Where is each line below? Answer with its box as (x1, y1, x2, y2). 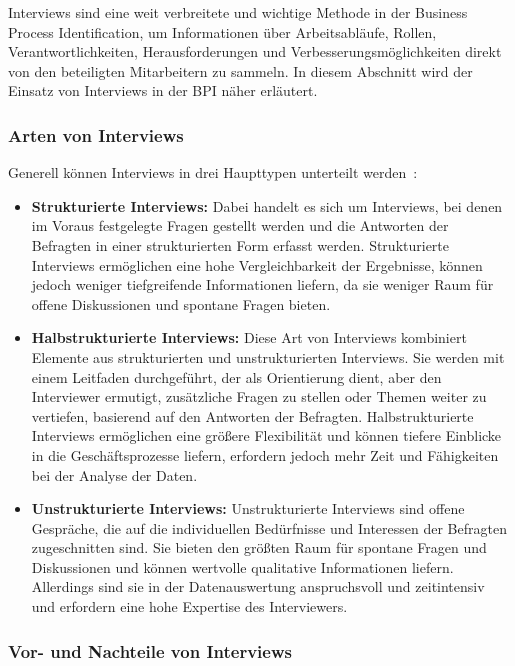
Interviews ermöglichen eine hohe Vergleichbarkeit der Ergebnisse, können (31, 254, 483, 275)
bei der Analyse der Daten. (31, 464, 198, 485)
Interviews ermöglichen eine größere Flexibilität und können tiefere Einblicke (31, 425, 502, 446)
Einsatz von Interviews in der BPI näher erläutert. (8, 80, 318, 101)
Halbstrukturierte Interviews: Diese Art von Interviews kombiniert (31, 327, 467, 348)
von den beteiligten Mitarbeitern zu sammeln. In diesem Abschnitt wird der (8, 60, 473, 81)
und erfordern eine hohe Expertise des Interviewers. (31, 596, 348, 617)
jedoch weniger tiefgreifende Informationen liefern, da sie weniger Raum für (31, 274, 494, 295)
